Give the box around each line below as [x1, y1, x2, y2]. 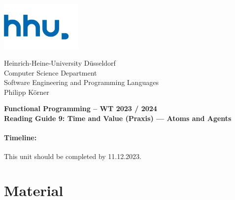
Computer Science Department [4, 67, 97, 78]
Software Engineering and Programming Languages [4, 77, 159, 87]
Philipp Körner [4, 86, 49, 97]
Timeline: [4, 132, 37, 143]
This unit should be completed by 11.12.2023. [4, 151, 142, 161]
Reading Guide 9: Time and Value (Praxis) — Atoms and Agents [4, 113, 232, 123]
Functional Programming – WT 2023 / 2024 [4, 103, 157, 114]
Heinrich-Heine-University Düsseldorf [4, 57, 116, 68]
